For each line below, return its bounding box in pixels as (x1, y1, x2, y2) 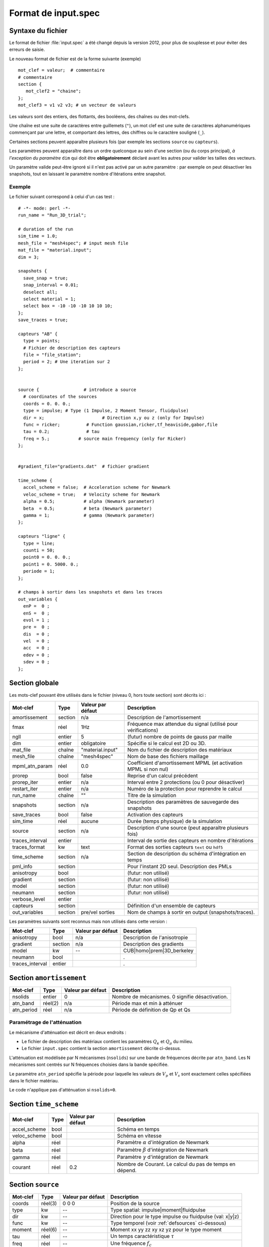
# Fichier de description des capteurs (23, 345, 121, 351)
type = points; (23, 338, 60, 344)
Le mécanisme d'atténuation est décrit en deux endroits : (9, 1029, 127, 1035)
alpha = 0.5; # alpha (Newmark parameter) (23, 499, 155, 504)
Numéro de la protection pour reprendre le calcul (127, 785, 242, 792)
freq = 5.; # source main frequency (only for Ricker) (23, 435, 186, 441)
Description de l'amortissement (127, 714, 201, 721)
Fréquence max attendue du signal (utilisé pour (127, 720, 238, 727)
